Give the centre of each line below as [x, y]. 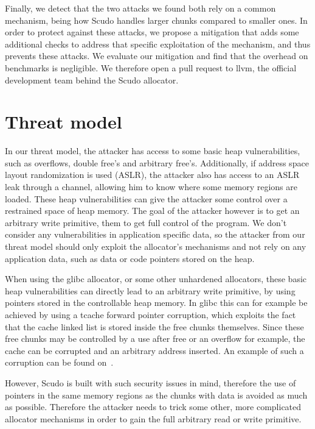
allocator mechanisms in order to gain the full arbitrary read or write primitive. [153, 418]
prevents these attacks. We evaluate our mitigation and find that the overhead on [157, 56]
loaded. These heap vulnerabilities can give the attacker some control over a [146, 198]
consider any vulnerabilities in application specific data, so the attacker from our [155, 234]
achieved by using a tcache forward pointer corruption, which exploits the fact [151, 314]
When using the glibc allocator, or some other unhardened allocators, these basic [156, 279]
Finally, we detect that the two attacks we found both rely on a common [140, 8]
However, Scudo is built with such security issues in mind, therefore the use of [151, 382]
